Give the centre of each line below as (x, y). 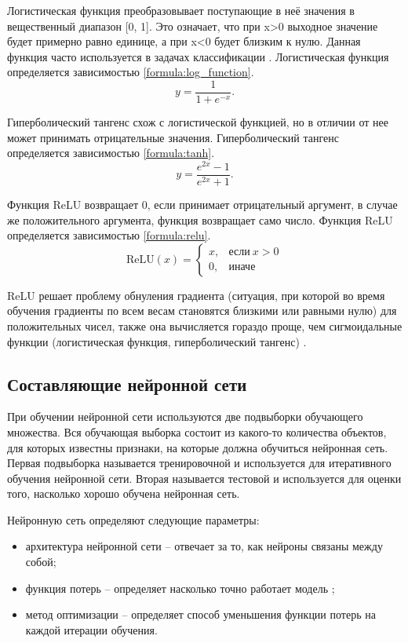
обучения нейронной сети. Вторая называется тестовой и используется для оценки (204, 478)
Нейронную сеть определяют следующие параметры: (133, 519)
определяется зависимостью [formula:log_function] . (131, 72)
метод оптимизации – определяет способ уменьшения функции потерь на (200, 614)
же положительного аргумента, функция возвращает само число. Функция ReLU (200, 219)
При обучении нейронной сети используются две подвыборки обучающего (185, 416)
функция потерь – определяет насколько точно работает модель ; (180, 588)
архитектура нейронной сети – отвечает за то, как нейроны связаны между (204, 546)
